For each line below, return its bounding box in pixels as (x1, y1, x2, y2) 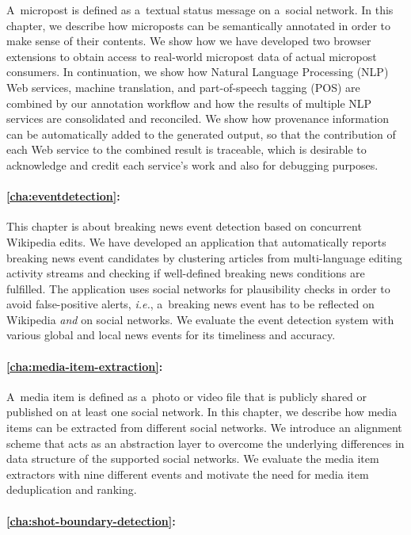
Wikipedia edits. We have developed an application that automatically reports (6, 233, 386, 250)
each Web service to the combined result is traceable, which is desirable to (6, 141, 367, 158)
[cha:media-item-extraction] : (6, 357, 163, 374)
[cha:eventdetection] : (6, 188, 120, 204)
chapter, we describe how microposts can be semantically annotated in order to (6, 17, 391, 33)
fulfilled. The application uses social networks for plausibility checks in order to (6, 280, 390, 296)
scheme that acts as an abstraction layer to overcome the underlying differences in (6, 434, 405, 451)
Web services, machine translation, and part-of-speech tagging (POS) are (6, 78, 360, 95)
